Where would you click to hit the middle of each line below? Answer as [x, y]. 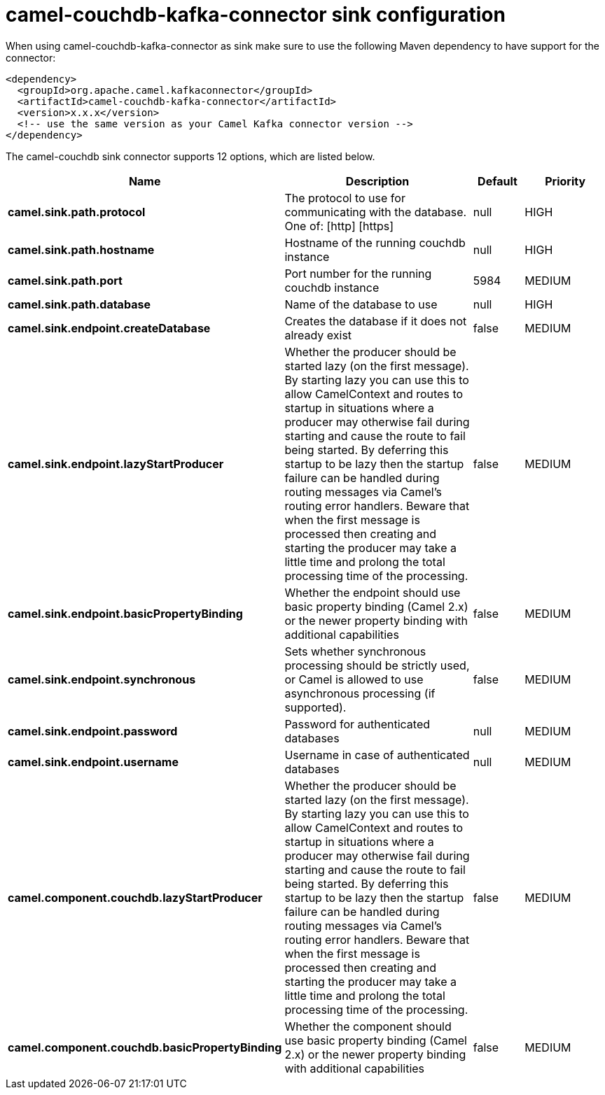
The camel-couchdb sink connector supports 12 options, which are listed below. [190, 156]
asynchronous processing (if [360, 693]
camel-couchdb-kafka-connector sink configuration [256, 15]
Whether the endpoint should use [373, 592]
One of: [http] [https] [339, 226]
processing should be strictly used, [377, 665]
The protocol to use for [345, 198]
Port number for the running [358, 273]
